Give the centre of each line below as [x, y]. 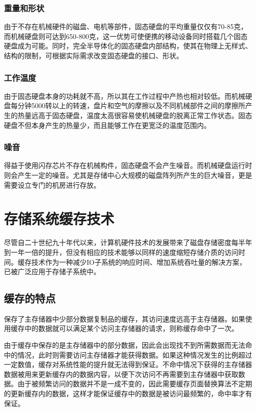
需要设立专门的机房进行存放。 [52, 185]
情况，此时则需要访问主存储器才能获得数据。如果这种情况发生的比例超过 [135, 354]
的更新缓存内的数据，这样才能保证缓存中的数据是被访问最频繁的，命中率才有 [128, 393]
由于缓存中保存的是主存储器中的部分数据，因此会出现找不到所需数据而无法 [125, 345]
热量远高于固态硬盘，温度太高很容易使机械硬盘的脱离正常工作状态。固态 [135, 115]
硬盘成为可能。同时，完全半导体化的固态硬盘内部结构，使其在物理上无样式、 [128, 46]
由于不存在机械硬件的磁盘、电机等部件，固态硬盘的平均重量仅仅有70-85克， [126, 26]
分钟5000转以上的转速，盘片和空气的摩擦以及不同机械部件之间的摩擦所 [131, 105]
